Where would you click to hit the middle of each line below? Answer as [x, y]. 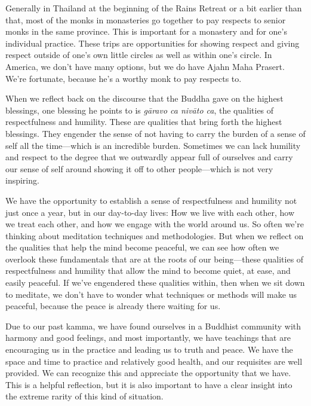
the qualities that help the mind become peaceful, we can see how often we [142, 247]
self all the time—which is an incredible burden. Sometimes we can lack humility [153, 145]
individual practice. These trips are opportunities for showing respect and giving [153, 43]
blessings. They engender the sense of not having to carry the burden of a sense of [155, 133]
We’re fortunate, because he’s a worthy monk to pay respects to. [124, 78]
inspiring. [22, 180]
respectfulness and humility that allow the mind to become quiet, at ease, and [148, 271]
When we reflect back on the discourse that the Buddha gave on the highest [144, 98]
